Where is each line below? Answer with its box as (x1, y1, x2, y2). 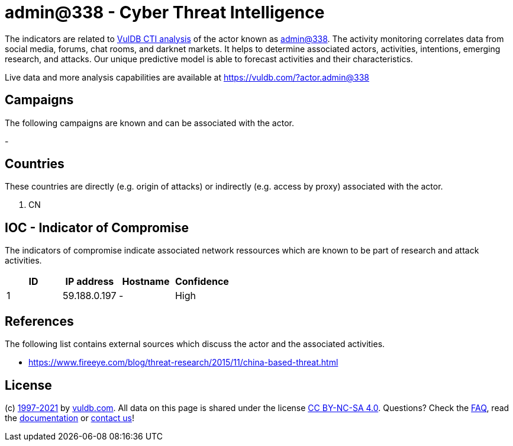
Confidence (175, 275, 229, 288)
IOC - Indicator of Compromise (5, 220, 189, 235)
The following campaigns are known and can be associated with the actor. (5, 117, 294, 128)
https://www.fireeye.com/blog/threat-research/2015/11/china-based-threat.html (28, 357, 338, 368)
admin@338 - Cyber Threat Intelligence (5, 2, 325, 23)
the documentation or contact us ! (5, 412, 134, 423)
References (5, 313, 74, 329)
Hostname (122, 275, 170, 288)
